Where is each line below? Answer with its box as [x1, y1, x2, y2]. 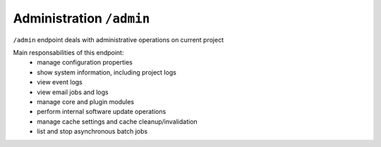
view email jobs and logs [37, 88, 109, 96]
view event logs [37, 78, 83, 87]
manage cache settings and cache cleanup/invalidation [37, 117, 198, 126]
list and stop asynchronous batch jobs [37, 127, 148, 136]
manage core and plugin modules [37, 97, 134, 106]
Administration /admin [13, 11, 150, 26]
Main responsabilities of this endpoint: [13, 48, 124, 56]
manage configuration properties [37, 58, 133, 67]
